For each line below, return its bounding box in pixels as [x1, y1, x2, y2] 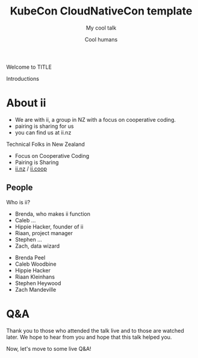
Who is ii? [6, 198, 31, 206]
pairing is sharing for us [14, 122, 74, 130]
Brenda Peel [14, 254, 46, 261]
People [6, 183, 33, 193]
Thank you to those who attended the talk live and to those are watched [6, 327, 185, 334]
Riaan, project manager [14, 229, 73, 236]
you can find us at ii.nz [14, 128, 72, 136]
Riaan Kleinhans [14, 273, 55, 280]
